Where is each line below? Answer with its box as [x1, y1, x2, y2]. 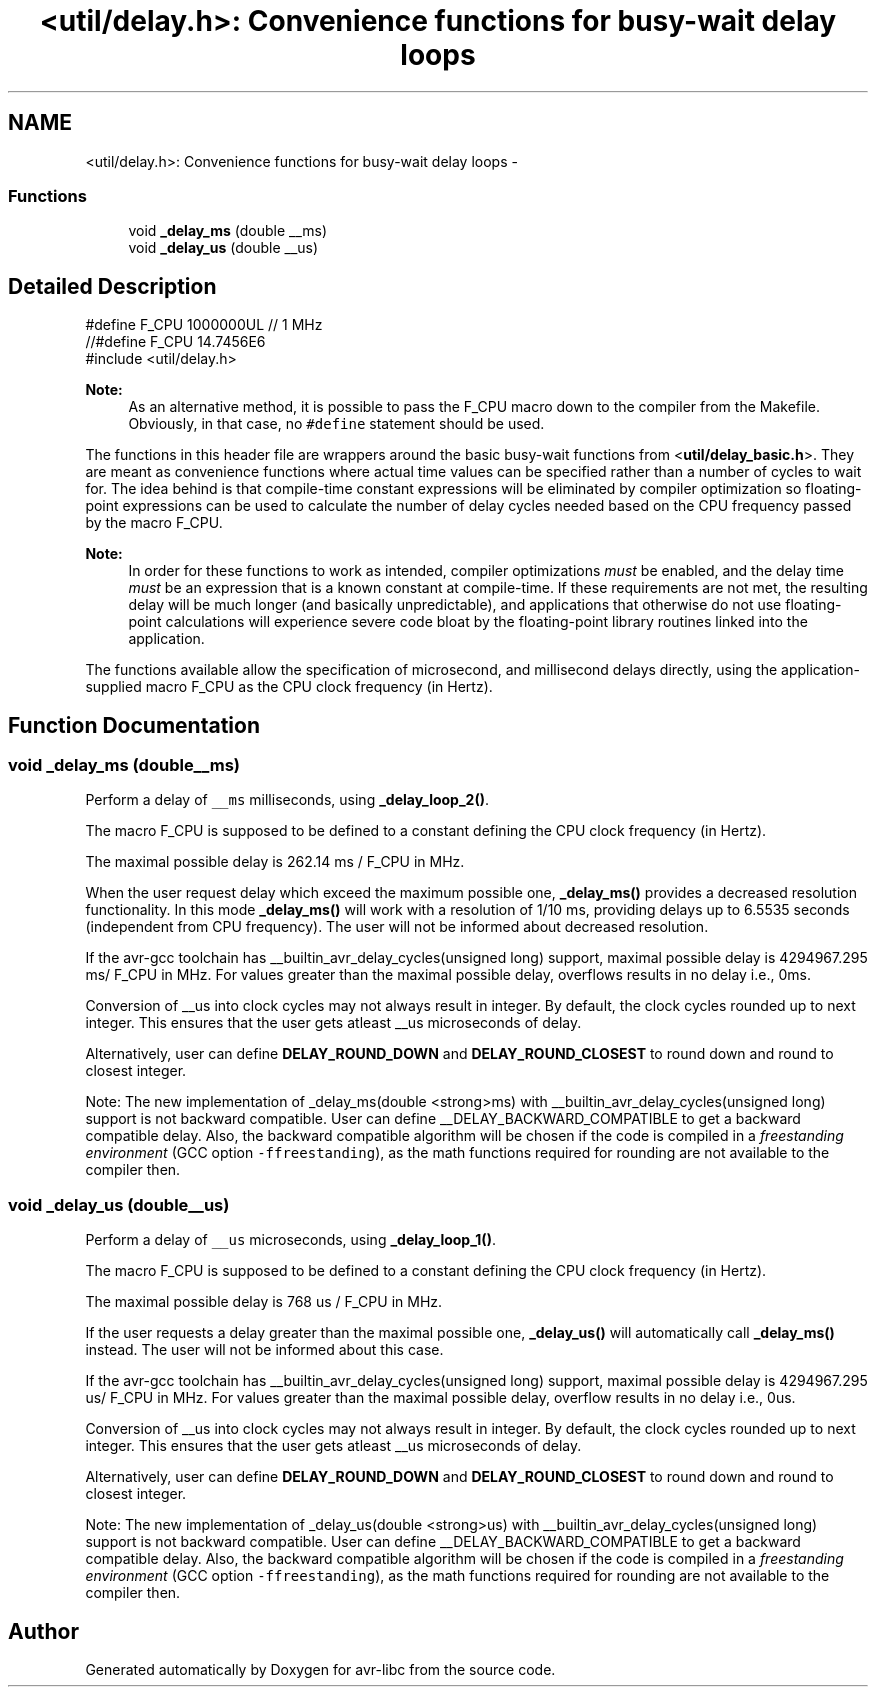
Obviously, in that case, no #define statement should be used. [128, 415, 545, 433]
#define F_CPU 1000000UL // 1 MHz [85, 316, 323, 334]
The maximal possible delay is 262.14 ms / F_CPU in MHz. [85, 853, 465, 871]
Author [8, 1618, 79, 1644]
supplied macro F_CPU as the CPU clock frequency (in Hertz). [85, 678, 493, 696]
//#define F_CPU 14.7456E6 [85, 333, 266, 351]
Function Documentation [8, 712, 260, 738]
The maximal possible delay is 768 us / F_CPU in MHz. [85, 1293, 443, 1311]
